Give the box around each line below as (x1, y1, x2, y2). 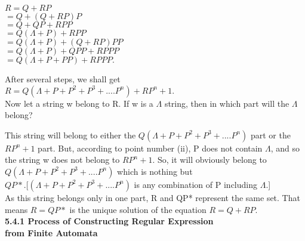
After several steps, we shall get (5, 73, 121, 85)
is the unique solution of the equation (69, 203, 207, 215)
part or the (250, 128, 291, 141)
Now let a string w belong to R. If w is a (5, 97, 153, 109)
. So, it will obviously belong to (152, 153, 267, 166)
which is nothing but (117, 165, 193, 177)
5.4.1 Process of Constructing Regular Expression (5, 215, 214, 227)
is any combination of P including (134, 178, 257, 190)
